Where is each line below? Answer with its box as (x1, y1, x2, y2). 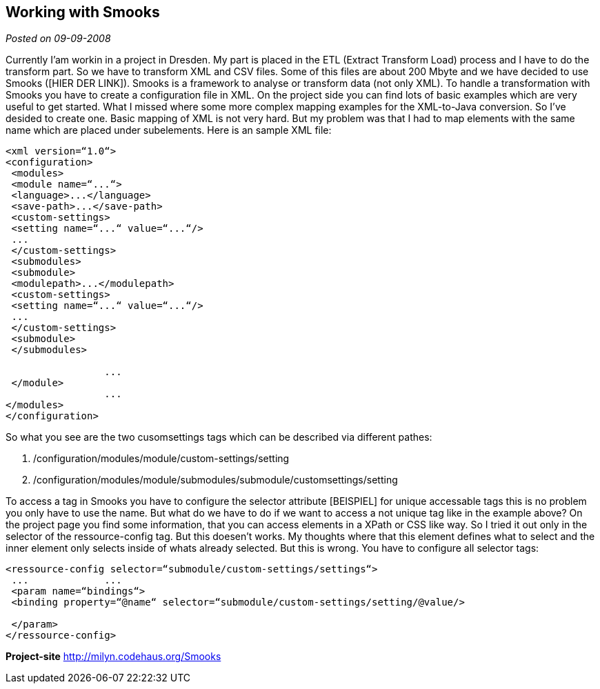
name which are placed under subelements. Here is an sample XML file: (6, 124, 332, 137)
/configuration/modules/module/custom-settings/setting (33, 452, 290, 465)
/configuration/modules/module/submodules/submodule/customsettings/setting (33, 474, 398, 486)
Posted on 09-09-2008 (6, 32, 111, 45)
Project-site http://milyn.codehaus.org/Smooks (6, 650, 221, 663)
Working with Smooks (6, 3, 160, 21)
